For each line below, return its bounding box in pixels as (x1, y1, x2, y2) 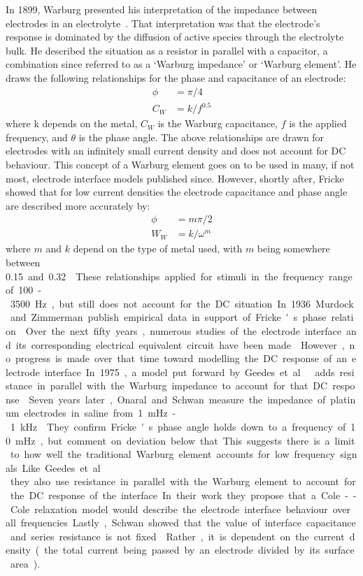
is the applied (289, 116, 347, 131)
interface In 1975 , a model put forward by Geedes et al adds (44, 364, 335, 379)
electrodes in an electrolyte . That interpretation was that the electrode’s (6, 15, 320, 30)
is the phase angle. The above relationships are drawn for (78, 129, 325, 144)
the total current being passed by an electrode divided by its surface (44, 542, 355, 557)
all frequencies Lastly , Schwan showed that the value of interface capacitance (6, 515, 356, 530)
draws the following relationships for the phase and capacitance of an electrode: (6, 70, 346, 85)
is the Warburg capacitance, (157, 116, 278, 131)
